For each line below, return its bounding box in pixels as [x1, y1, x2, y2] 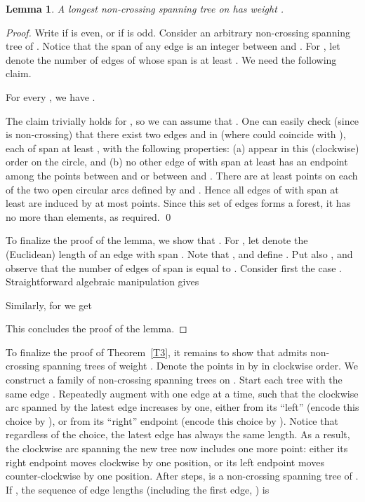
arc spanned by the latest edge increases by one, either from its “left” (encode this [6, 400, 359, 414]
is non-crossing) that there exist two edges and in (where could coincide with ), [6, 127, 346, 142]
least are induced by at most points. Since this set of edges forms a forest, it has [6, 196, 351, 210]
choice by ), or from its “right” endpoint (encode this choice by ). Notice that [6, 413, 338, 428]
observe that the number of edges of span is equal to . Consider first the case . [6, 260, 342, 275]
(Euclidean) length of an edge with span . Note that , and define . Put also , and [6, 246, 353, 261]
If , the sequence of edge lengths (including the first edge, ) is [6, 482, 270, 496]
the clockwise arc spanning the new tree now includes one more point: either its [6, 441, 348, 456]
